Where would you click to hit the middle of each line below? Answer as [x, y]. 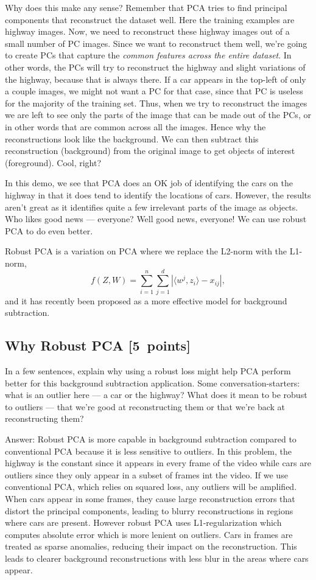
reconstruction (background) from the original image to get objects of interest [150, 151]
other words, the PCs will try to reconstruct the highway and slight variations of [155, 67]
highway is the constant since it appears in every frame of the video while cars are [158, 463]
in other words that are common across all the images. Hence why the [135, 126]
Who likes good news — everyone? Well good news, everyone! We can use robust [156, 219]
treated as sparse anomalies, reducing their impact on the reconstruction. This [151, 546]
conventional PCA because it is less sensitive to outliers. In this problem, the [149, 451]
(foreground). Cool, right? [53, 162]
